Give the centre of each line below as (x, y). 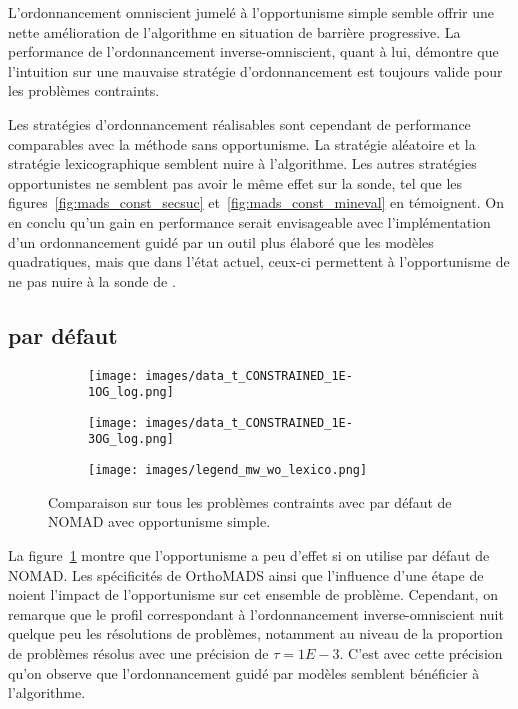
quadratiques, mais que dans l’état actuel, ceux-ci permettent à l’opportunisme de (259, 261)
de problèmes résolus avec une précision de (138, 652)
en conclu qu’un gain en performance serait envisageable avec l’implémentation (249, 221)
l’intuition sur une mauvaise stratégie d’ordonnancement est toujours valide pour (255, 70)
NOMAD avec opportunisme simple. (159, 521)
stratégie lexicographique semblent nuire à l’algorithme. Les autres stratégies (242, 163)
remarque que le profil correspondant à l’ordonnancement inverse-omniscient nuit (256, 613)
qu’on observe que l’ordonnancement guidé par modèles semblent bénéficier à (244, 672)
